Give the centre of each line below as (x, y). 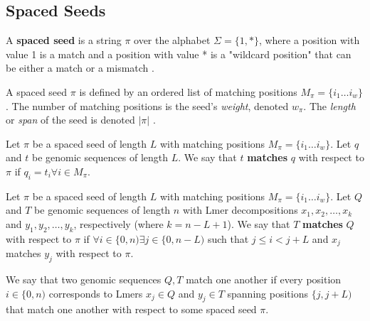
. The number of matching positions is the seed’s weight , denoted (147, 105)
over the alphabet (172, 40)
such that (228, 238)
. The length (329, 105)
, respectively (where (118, 223)
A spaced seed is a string (64, 40)
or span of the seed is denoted (70, 120)
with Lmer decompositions (240, 210)
